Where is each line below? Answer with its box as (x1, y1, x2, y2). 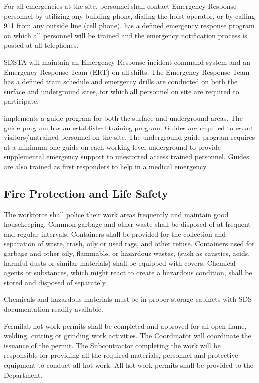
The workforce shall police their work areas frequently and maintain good (4, 209, 229, 219)
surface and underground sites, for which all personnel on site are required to (4, 86, 239, 96)
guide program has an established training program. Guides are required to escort (4, 122, 254, 132)
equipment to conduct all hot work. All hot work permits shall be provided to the (4, 360, 254, 370)
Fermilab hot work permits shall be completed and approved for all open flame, (4, 320, 247, 331)
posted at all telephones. (4, 40, 79, 50)
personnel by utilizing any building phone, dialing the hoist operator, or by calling (4, 10, 255, 21)
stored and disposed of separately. (4, 277, 107, 287)
